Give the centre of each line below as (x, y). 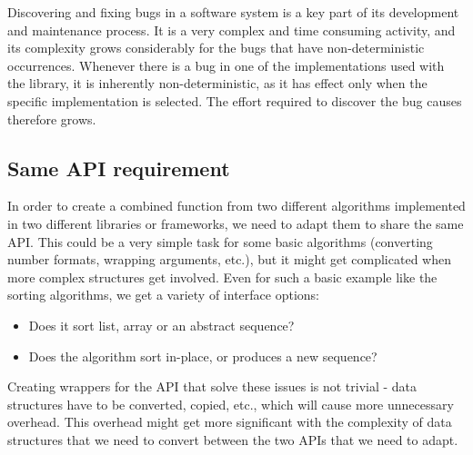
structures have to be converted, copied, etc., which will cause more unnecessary (231, 404)
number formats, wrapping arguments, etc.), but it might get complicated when (229, 259)
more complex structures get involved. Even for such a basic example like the (222, 277)
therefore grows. (52, 119)
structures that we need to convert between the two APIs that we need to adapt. (233, 439)
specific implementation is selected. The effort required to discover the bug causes (235, 100)
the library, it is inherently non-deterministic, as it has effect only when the (217, 83)
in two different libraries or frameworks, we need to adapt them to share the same (236, 223)
